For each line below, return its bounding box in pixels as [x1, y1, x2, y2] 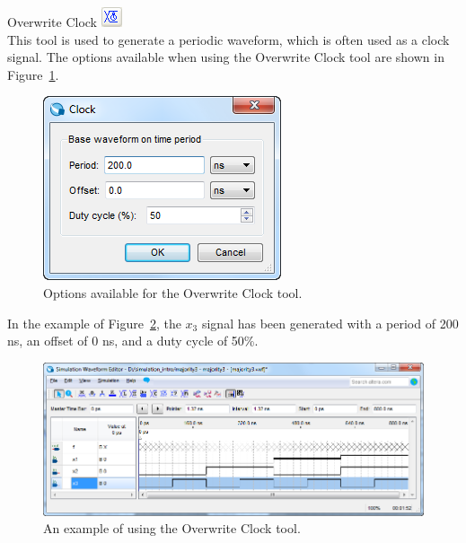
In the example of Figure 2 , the [7, 313, 181, 332]
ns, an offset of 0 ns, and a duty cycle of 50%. [7, 331, 259, 350]
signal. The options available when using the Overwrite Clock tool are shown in [7, 48, 444, 66]
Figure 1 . [7, 65, 59, 83]
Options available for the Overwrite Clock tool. [43, 283, 303, 302]
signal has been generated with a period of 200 [201, 313, 459, 332]
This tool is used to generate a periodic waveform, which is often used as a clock [7, 30, 450, 48]
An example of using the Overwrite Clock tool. [43, 519, 301, 538]
